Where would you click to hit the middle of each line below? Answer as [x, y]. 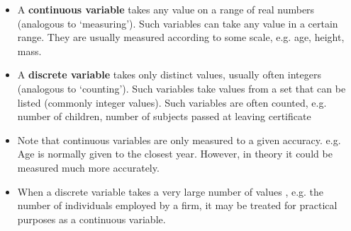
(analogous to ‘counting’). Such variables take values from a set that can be [182, 88]
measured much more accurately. [88, 167]
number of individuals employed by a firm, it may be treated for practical [177, 205]
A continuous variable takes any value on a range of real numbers [166, 9]
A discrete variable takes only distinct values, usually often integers [169, 75]
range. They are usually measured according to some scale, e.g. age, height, [181, 37]
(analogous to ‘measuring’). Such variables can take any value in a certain [178, 23]
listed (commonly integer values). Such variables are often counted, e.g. [172, 102]
